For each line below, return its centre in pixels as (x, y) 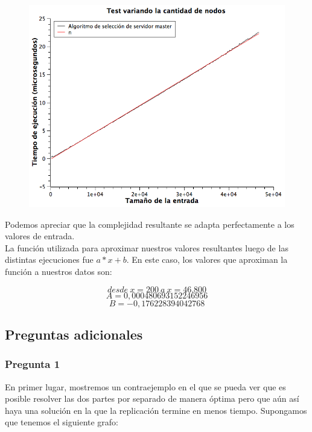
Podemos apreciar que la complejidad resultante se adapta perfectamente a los (150, 224)
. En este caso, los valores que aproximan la (207, 260)
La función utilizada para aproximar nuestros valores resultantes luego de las (147, 247)
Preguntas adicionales (74, 334)
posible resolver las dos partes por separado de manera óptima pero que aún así (152, 398)
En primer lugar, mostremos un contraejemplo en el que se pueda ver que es (145, 386)
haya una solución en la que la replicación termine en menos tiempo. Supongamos (156, 410)
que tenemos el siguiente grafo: (62, 422)
